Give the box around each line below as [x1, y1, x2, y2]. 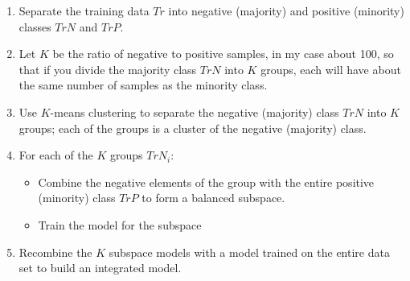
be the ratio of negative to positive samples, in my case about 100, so [52, 45, 394, 62]
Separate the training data [18, 2, 150, 19]
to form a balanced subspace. [141, 189, 285, 206]
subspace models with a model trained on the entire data [109, 243, 390, 260]
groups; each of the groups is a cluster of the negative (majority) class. [18, 119, 367, 136]
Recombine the [18, 243, 92, 260]
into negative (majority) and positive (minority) [168, 2, 404, 19]
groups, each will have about [260, 60, 401, 77]
